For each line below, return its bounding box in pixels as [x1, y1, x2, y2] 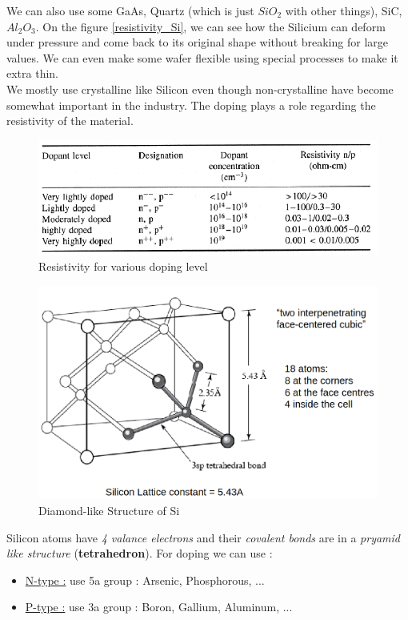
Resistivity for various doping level [38, 258, 208, 275]
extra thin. [6, 65, 59, 82]
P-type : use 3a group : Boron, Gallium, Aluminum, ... [25, 598, 293, 615]
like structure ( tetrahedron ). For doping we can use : [6, 545, 273, 562]
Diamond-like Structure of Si [38, 502, 180, 518]
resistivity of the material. [6, 112, 134, 129]
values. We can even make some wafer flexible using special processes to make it [6, 49, 398, 66]
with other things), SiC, [285, 2, 402, 18]
